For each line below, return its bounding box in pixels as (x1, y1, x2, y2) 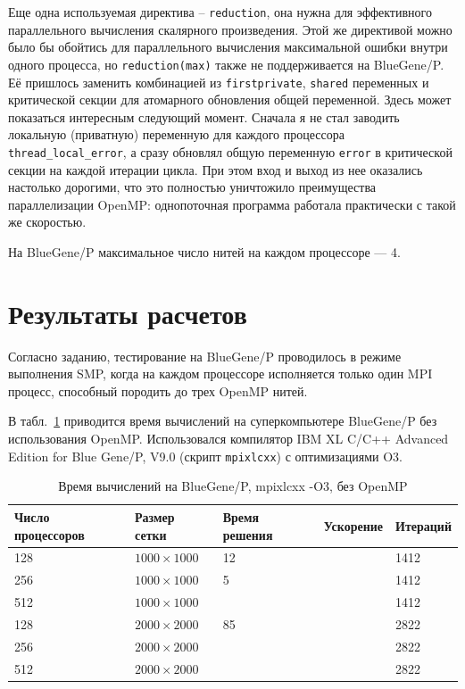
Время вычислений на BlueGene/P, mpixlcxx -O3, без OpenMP (58, 477, 408, 495)
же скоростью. (8, 212, 87, 231)
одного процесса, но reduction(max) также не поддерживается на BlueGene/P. (8, 54, 444, 73)
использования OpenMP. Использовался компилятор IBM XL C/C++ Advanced (8, 429, 449, 448)
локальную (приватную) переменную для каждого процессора (8, 125, 345, 144)
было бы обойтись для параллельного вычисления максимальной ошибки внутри (8, 37, 448, 56)
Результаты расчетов (8, 295, 247, 331)
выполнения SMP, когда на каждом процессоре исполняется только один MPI (8, 364, 433, 383)
